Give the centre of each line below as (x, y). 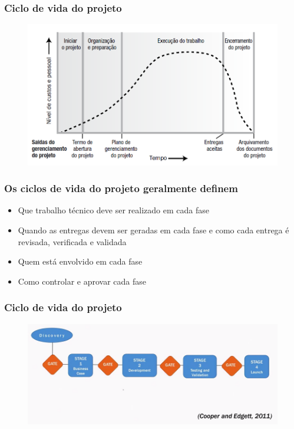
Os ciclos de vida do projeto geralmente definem (121, 188)
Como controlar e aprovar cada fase (82, 281)
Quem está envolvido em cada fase (80, 261)
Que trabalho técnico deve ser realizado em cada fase (113, 210)
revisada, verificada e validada (72, 241)
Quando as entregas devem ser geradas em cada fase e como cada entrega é (153, 230)
